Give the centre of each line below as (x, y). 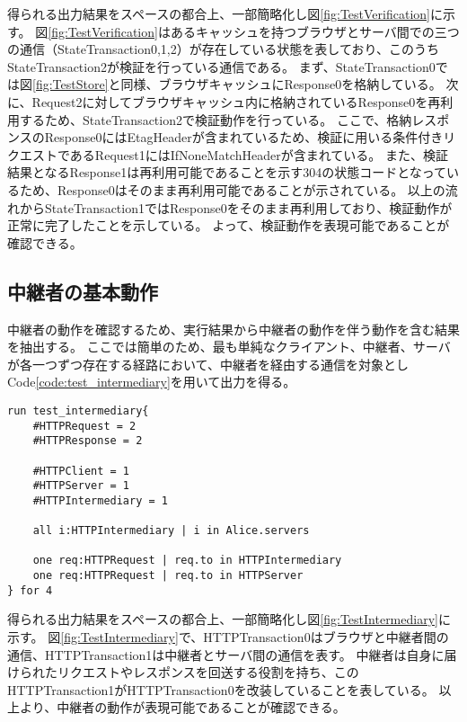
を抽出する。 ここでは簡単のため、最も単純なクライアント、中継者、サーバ (229, 347)
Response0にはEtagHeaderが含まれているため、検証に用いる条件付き (244, 137)
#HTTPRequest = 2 (84, 426)
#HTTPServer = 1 (81, 486)
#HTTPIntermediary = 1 (100, 500)
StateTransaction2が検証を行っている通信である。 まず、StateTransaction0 (221, 66)
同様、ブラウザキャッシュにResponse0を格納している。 (281, 84)
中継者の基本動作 (83, 291)
